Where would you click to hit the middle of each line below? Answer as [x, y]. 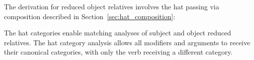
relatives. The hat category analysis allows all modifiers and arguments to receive [127, 42]
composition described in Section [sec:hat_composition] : [90, 16]
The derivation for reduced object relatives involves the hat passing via [112, 6]
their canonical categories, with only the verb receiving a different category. [118, 52]
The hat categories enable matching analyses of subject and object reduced [118, 33]
